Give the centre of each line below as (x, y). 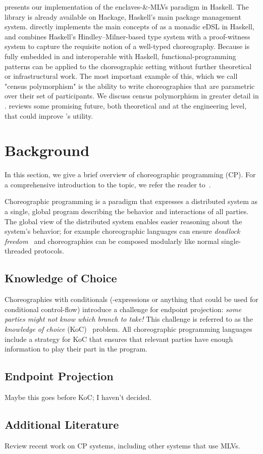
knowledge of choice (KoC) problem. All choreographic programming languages (128, 329)
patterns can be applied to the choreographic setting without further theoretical (128, 66)
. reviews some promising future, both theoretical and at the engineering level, (126, 105)
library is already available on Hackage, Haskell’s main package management (123, 16)
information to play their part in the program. (76, 349)
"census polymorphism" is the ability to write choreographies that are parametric (130, 86)
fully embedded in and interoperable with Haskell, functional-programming (120, 56)
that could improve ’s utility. (49, 115)
